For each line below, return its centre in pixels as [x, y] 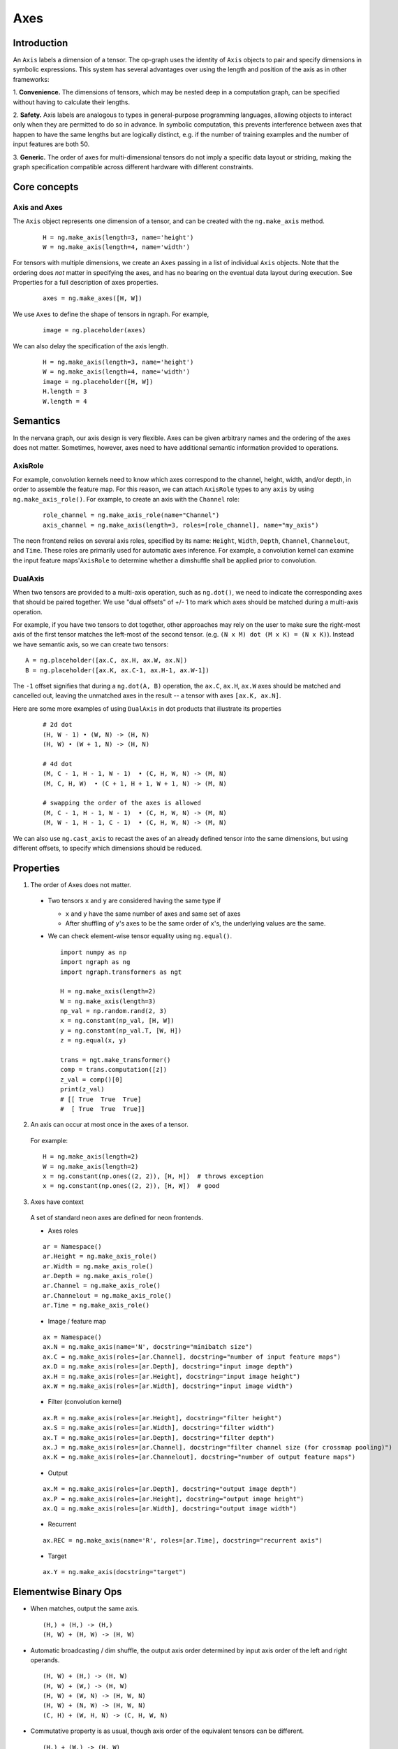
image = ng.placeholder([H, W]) [98, 382]
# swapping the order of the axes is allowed [122, 803]
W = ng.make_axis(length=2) [91, 1166]
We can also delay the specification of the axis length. [91, 346]
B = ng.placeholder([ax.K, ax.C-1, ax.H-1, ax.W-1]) [117, 670]
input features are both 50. [51, 144]
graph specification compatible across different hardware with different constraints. [133, 167]
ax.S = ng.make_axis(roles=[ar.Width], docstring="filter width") [159, 1428]
